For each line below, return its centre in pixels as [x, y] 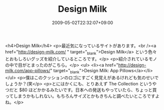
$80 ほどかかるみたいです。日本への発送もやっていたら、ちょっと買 [88, 90]
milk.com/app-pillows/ [28, 70]
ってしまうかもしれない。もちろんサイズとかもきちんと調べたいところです [80, 96]
